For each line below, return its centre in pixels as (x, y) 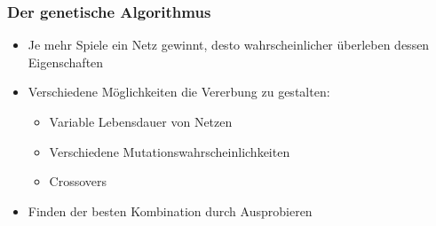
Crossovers (78, 181)
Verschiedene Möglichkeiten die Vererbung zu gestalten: (179, 92)
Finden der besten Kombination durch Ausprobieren (170, 210)
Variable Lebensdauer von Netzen (141, 121)
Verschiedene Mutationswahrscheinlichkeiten (170, 151)
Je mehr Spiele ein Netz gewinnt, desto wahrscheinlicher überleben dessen (229, 45)
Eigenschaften (66, 62)
